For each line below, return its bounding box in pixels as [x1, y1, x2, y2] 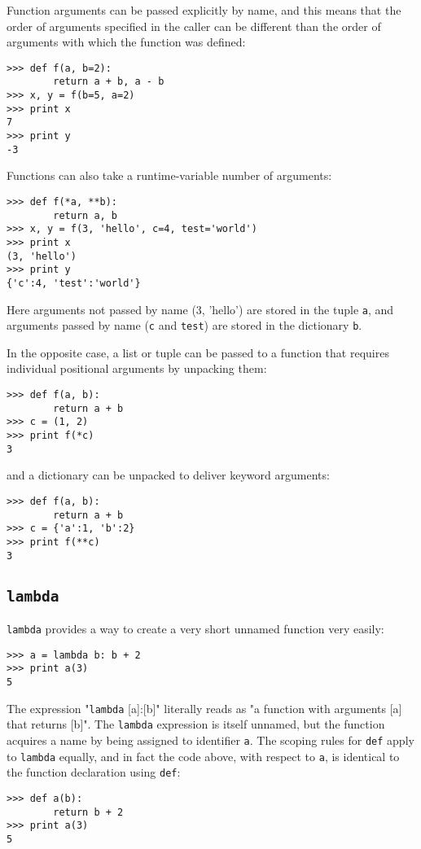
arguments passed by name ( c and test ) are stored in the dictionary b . [7, 317, 362, 334]
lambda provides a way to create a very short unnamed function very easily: [7, 620, 384, 637]
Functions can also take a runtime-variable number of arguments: [7, 167, 332, 184]
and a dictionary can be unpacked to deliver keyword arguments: [7, 466, 330, 484]
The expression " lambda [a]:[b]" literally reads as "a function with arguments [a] [7, 699, 402, 716]
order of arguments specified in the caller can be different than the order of [7, 17, 381, 34]
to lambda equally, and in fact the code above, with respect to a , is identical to [7, 747, 400, 764]
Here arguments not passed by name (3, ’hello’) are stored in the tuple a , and [7, 300, 394, 317]
